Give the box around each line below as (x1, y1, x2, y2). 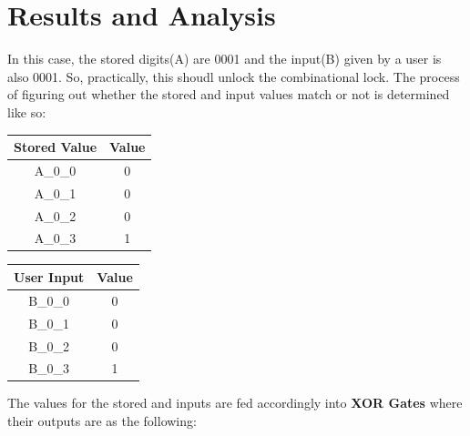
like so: (7, 102, 46, 121)
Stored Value (14, 137, 97, 156)
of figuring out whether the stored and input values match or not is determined (7, 85, 450, 104)
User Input (14, 267, 85, 286)
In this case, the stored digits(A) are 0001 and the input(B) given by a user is (7, 49, 442, 68)
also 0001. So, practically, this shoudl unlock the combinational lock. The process (7, 66, 460, 86)
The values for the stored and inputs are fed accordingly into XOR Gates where (7, 393, 463, 412)
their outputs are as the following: (7, 411, 197, 431)
